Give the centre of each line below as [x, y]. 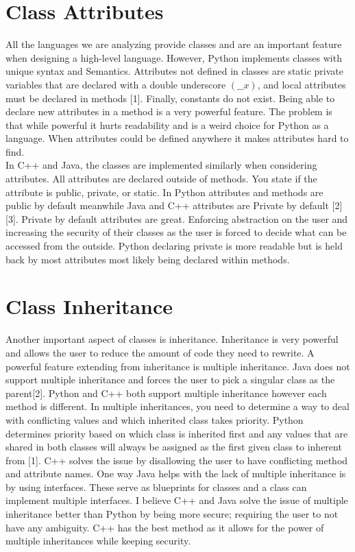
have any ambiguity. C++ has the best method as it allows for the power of [165, 527]
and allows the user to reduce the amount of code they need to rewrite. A [160, 352]
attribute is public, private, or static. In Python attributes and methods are [164, 192]
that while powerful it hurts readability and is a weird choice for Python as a [167, 124]
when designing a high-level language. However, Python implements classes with [174, 57]
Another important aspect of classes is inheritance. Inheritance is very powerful [172, 339]
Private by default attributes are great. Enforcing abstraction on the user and [185, 218]
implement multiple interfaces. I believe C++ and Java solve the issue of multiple [177, 500]
